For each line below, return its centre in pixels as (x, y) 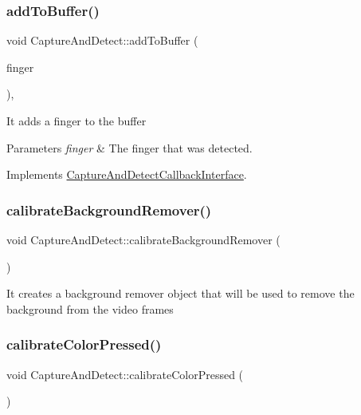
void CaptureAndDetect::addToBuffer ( (102, 40)
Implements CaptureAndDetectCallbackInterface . (127, 174)
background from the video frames (90, 308)
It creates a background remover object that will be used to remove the (180, 293)
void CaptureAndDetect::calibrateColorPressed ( (125, 374)
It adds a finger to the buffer (77, 121)
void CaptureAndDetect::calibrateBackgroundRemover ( (143, 239)
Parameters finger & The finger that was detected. (129, 147)
